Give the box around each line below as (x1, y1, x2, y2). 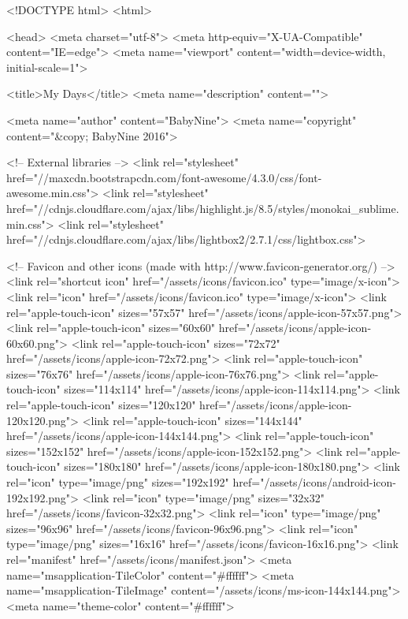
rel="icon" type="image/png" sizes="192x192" (6, 474, 229, 490)
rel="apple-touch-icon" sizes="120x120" (6, 397, 196, 413)
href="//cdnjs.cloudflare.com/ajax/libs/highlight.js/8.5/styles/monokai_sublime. (6, 199, 399, 216)
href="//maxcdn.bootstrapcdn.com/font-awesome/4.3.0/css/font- (6, 169, 322, 185)
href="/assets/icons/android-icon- (232, 474, 396, 490)
